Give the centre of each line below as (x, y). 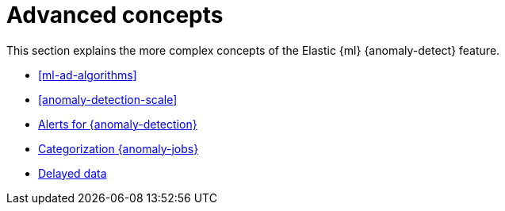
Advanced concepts (115, 15)
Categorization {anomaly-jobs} (119, 148)
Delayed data (73, 173)
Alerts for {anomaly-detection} (118, 124)
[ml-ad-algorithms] (88, 75)
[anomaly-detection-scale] (108, 99)
